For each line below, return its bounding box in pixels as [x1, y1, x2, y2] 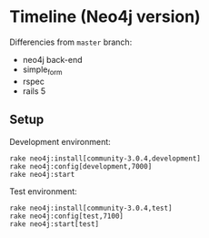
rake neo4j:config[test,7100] [9, 212, 124, 221]
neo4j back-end [22, 54, 84, 65]
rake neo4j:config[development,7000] [9, 161, 153, 171]
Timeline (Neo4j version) [9, 6, 202, 27]
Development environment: [9, 136, 111, 147]
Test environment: [9, 185, 77, 197]
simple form [22, 64, 63, 77]
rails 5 [22, 85, 46, 97]
